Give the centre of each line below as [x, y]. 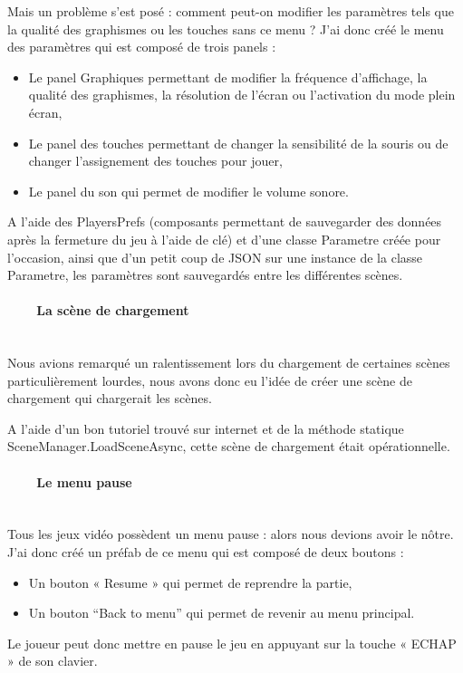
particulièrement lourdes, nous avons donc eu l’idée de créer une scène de [210, 380]
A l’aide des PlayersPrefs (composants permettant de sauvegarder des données [225, 221]
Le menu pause [84, 481]
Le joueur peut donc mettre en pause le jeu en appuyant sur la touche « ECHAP [232, 643]
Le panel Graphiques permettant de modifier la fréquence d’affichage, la [228, 77]
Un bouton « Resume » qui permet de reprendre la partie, [190, 582]
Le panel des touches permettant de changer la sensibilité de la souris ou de [238, 143]
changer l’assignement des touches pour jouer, [155, 161]
